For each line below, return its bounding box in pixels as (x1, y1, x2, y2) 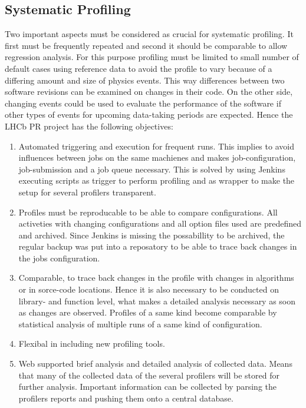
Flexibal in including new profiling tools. (18, 337, 165, 350)
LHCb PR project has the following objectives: (5, 120, 173, 132)
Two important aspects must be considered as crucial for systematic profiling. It (5, 28, 294, 40)
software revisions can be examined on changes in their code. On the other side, (5, 85, 293, 98)
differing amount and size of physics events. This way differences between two (5, 74, 285, 86)
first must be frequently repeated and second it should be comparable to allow (5, 39, 288, 51)
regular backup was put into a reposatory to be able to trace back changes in (18, 240, 297, 253)
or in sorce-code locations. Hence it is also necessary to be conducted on (18, 283, 279, 296)
